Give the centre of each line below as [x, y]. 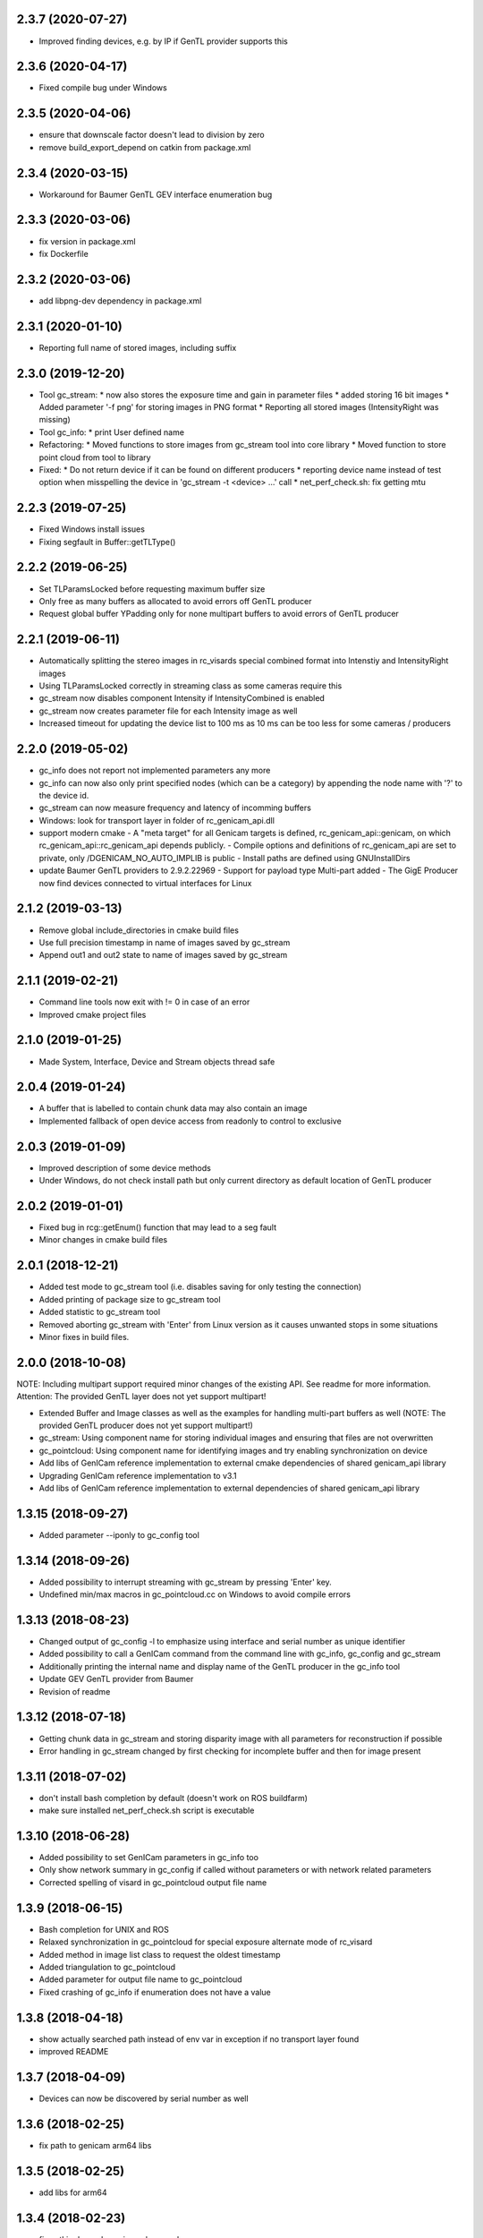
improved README [74, 2052]
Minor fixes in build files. [84, 1337]
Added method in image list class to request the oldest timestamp [160, 1954]
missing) [55, 420]
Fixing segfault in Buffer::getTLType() [107, 542]
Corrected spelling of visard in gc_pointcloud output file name [153, 1882]
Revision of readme [75, 1691]
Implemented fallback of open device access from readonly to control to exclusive [190, 1121]
